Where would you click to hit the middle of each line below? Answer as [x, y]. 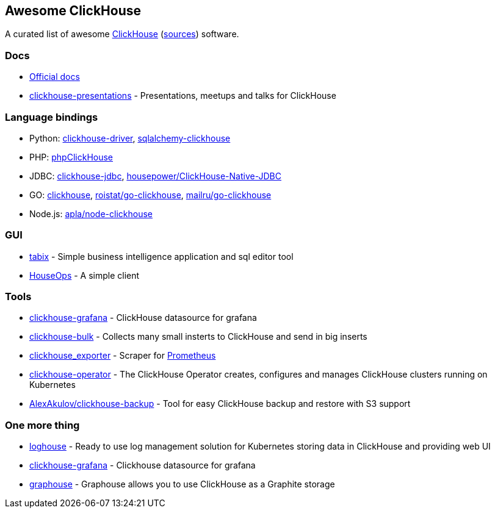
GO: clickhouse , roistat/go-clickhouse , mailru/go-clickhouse [150, 195]
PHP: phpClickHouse [71, 157]
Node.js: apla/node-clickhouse [91, 213]
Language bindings [52, 117]
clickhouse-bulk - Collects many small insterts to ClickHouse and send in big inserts [198, 337]
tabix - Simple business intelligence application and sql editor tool [161, 256]
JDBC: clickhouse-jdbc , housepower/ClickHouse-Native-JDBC [155, 176]
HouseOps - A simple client [85, 275]
